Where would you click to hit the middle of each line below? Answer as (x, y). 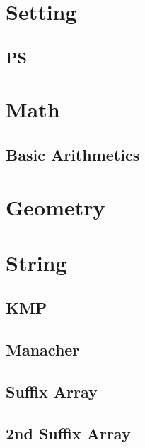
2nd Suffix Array (68, 433)
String (36, 262)
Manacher (43, 350)
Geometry (56, 207)
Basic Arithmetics (73, 154)
